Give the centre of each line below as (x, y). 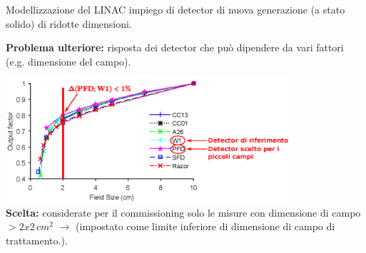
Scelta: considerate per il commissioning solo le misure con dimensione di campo (183, 212)
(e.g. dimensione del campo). (68, 61)
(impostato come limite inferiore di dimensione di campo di (205, 226)
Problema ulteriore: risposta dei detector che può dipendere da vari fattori (175, 47)
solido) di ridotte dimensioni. (69, 23)
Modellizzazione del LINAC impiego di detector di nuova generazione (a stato (176, 9)
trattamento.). (37, 240)
